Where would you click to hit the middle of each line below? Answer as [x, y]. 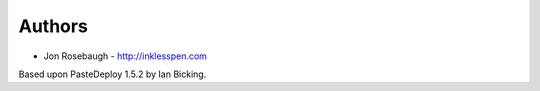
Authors [53, 26]
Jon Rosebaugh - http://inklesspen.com [125, 56]
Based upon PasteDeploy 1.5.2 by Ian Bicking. [112, 74]
